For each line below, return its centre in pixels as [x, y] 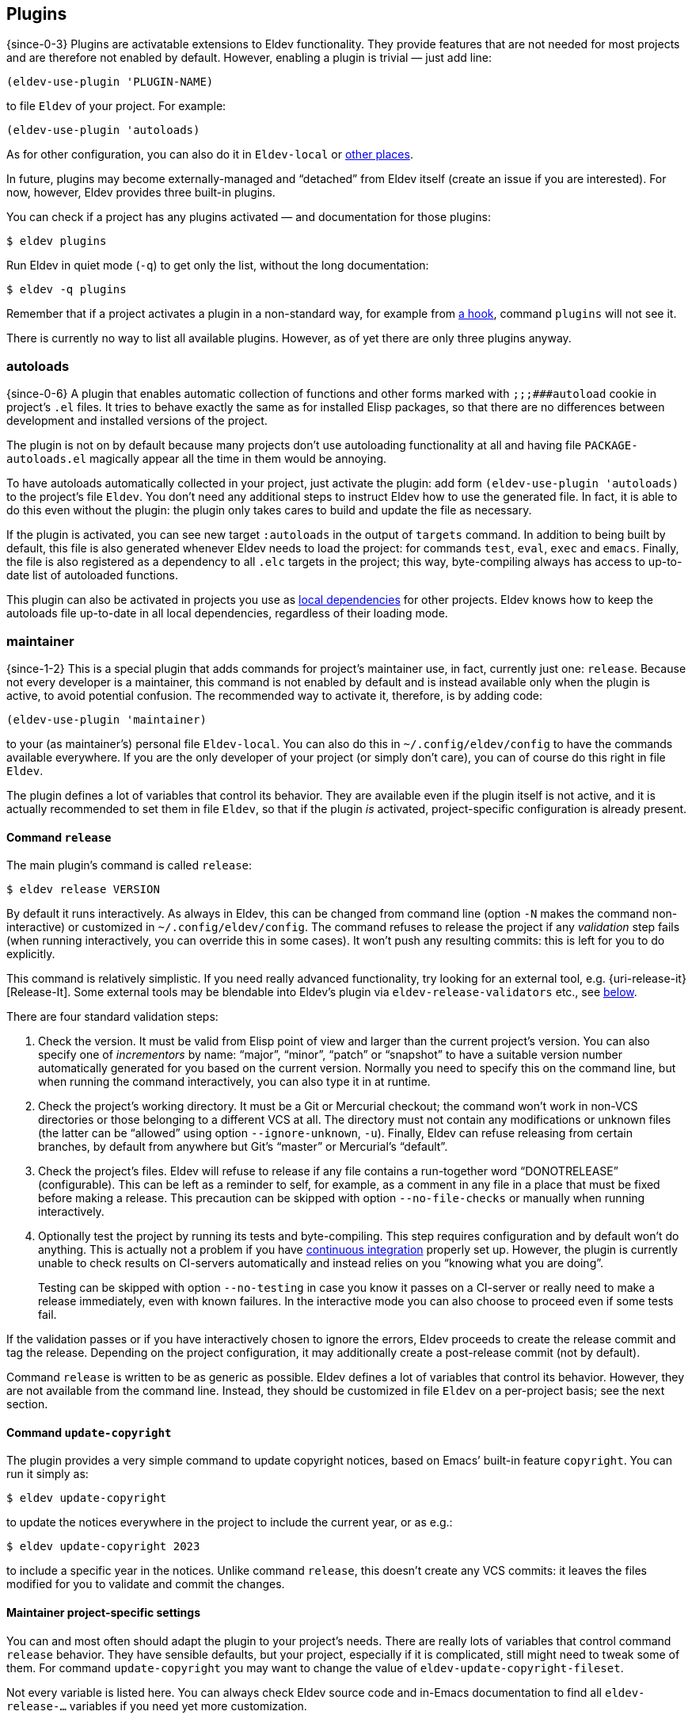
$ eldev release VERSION [83, 890]
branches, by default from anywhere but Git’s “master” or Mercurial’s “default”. [243, 1147]
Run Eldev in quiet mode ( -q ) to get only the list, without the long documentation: [218, 265]
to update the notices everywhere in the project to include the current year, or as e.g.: [230, 1522]
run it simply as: [48, 1474]
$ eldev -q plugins [67, 290]
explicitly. [31, 954]
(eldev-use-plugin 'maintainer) [106, 719]
